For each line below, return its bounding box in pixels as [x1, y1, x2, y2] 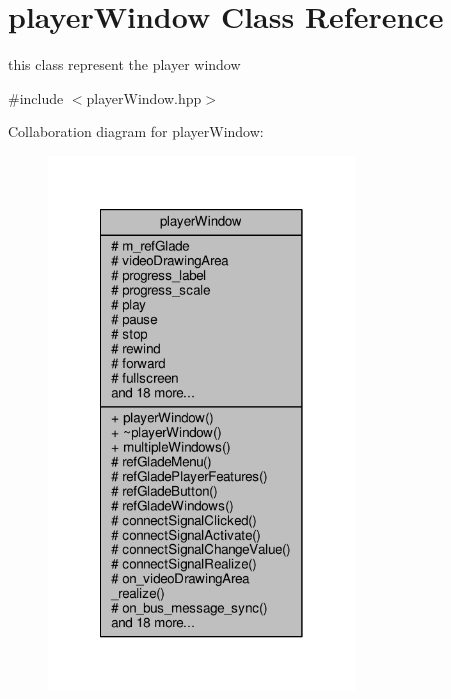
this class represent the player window [8, 54, 241, 75]
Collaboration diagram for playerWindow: [8, 121, 264, 142]
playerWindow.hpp [86, 87, 202, 108]
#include [8, 87, 64, 108]
